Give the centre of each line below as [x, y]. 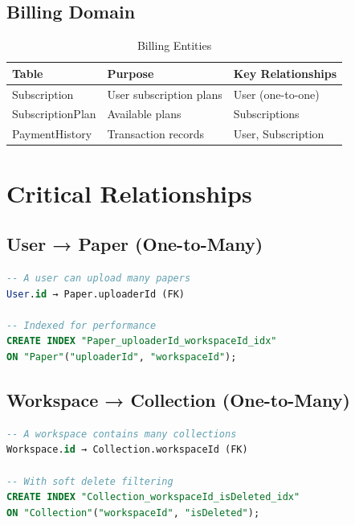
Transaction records [156, 134]
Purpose [131, 73]
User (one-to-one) [276, 94]
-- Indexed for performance [82, 325]
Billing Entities [174, 45]
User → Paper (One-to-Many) [135, 244]
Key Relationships [285, 73]
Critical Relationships [129, 193]
